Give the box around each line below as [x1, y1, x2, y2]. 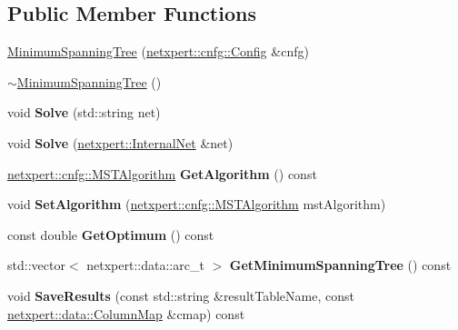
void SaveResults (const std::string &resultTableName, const [7, 285, 354, 305]
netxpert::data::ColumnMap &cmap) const [7, 304, 245, 323]
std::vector [7, 255, 65, 275]
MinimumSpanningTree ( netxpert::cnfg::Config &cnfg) [7, 42, 309, 61]
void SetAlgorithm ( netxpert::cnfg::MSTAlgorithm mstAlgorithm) [7, 195, 386, 214]
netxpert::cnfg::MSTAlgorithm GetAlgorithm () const [7, 164, 317, 183]
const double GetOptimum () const [7, 225, 214, 244]
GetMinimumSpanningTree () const [229, 255, 452, 275]
